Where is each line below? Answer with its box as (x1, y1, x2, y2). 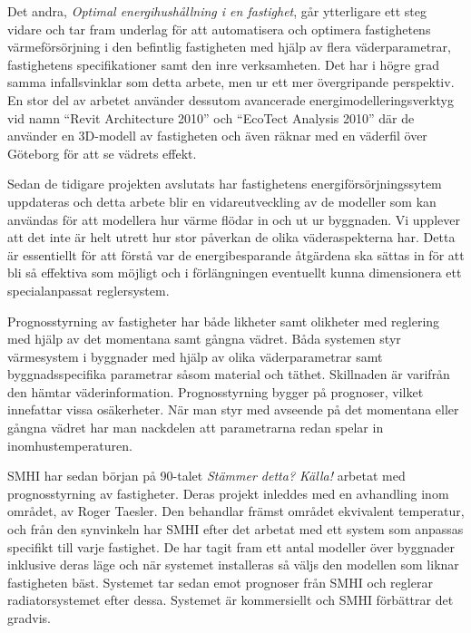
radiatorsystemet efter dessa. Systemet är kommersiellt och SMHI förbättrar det (7, 590, 454, 609)
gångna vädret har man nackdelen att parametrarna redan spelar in (7, 418, 384, 437)
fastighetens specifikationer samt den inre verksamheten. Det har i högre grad (7, 54, 440, 73)
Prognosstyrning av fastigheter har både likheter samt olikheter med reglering (7, 311, 440, 330)
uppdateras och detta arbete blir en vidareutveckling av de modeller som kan (7, 191, 437, 210)
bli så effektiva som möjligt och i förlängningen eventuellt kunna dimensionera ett (7, 263, 462, 282)
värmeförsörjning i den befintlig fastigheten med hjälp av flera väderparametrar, (7, 37, 451, 56)
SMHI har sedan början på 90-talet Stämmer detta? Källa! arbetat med (7, 466, 406, 485)
